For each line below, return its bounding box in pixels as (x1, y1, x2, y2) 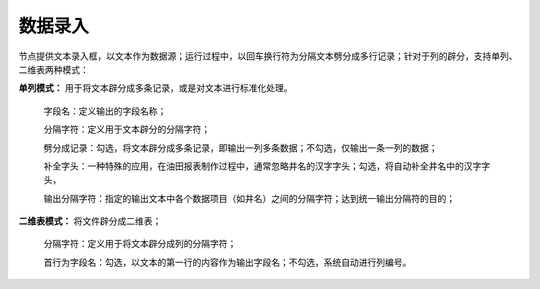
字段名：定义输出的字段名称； (43, 105, 167, 117)
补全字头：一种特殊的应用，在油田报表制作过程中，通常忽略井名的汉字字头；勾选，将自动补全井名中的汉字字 (43, 160, 490, 172)
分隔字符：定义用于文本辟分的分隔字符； (43, 123, 210, 135)
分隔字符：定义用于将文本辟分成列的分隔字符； (43, 238, 237, 250)
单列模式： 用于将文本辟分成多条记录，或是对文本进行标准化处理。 (18, 82, 293, 94)
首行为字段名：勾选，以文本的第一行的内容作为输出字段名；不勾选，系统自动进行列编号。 (43, 256, 412, 268)
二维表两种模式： (18, 63, 89, 75)
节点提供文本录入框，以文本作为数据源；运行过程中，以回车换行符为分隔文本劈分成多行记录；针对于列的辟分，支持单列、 (18, 50, 518, 62)
